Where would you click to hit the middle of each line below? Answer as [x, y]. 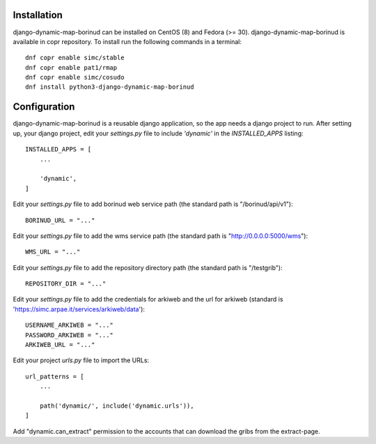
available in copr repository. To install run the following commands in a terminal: [127, 41]
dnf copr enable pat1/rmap [71, 67]
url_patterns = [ [55, 376]
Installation [38, 15]
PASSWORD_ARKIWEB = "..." [70, 335]
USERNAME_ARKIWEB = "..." [70, 325]
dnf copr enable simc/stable [75, 58]
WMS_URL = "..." [53, 252]
